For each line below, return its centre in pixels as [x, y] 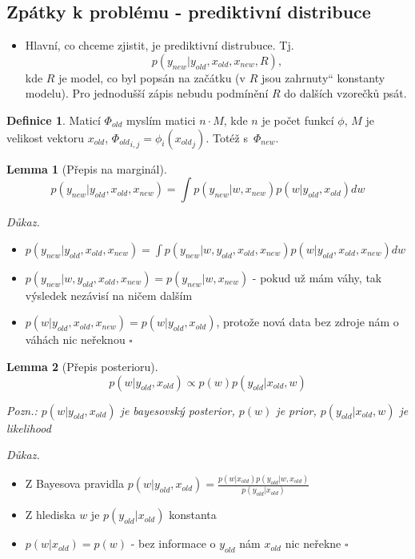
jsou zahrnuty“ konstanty [323, 77]
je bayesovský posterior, [178, 410]
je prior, [296, 410]
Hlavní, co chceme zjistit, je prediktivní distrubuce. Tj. [160, 45]
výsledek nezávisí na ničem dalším [109, 295]
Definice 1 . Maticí [54, 120]
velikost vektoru [45, 137]
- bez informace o [173, 543]
